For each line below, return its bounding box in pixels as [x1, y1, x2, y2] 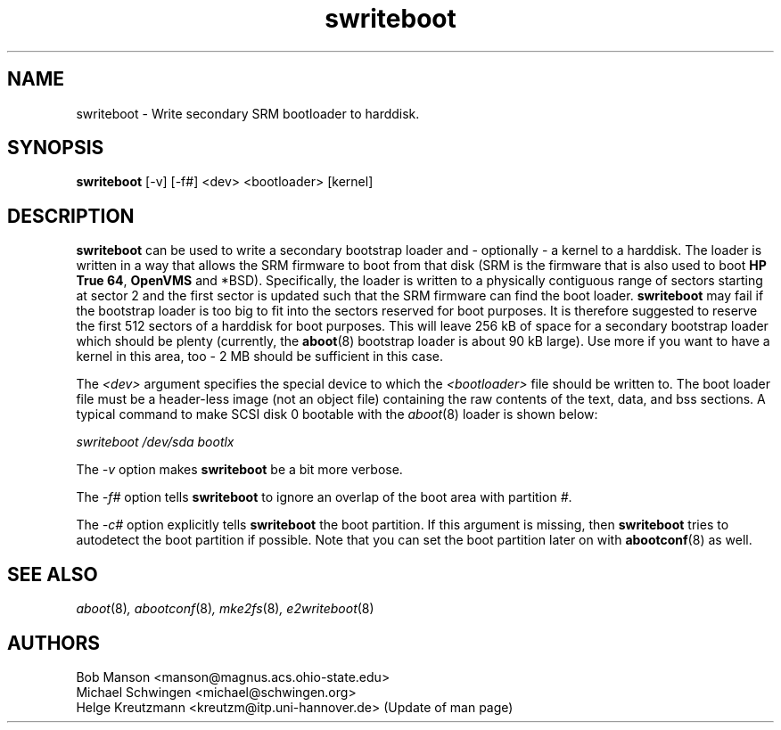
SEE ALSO [7, 562, 98, 586]
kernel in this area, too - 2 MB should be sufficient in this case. [76, 349, 444, 365]
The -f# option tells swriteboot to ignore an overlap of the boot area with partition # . [76, 489, 572, 505]
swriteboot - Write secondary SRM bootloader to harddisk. [76, 105, 420, 121]
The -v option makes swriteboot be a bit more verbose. [76, 462, 403, 478]
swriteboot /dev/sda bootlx [76, 434, 234, 450]
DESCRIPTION [7, 204, 135, 227]
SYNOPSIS [7, 136, 104, 160]
